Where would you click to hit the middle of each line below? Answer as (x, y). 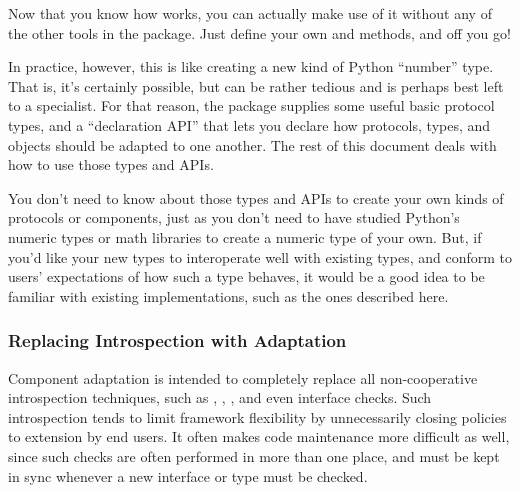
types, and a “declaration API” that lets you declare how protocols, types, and (249, 124)
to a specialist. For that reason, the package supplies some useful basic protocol (251, 105)
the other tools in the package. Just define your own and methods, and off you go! (259, 32)
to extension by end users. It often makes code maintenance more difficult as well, (259, 436)
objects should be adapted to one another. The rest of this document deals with (252, 144)
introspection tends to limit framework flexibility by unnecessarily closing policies (257, 416)
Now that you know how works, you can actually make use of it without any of (250, 13)
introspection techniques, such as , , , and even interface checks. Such (220, 397)
